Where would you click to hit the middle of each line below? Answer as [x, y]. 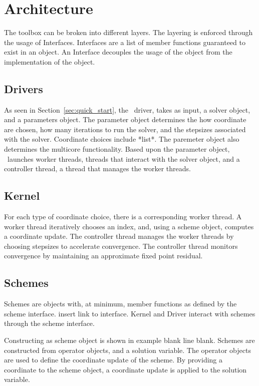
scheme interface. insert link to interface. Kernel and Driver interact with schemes [130, 313]
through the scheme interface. [49, 323]
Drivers [24, 88]
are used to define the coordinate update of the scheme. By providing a [113, 360]
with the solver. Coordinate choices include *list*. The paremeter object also [122, 139]
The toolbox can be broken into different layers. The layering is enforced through [128, 32]
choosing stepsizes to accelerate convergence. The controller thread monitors [121, 246]
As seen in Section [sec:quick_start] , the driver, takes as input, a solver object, [127, 109]
